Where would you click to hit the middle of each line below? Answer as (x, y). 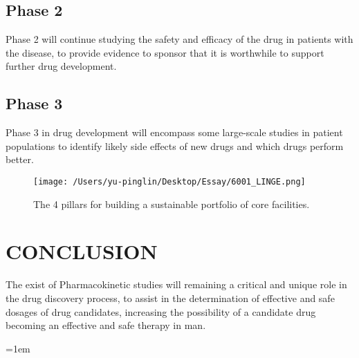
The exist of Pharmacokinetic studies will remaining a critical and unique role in (176, 284)
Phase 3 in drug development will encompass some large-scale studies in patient (174, 132)
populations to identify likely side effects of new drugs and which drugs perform (175, 145)
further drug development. (61, 66)
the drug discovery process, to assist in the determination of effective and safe (170, 298)
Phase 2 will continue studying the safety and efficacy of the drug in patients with (179, 39)
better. (20, 159)
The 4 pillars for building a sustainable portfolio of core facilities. (172, 204)
